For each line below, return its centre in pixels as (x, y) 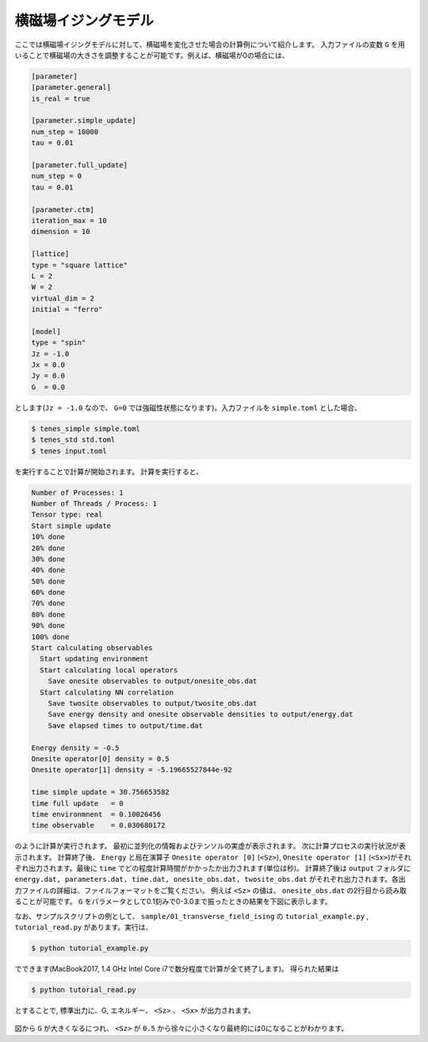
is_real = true (61, 98)
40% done (48, 570)
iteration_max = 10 (69, 221)
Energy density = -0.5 (75, 748)
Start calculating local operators (109, 670)
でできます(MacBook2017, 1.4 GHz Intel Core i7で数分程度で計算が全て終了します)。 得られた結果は (177, 968)
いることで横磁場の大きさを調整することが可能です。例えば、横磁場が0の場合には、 (152, 55)
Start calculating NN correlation (107, 692)
